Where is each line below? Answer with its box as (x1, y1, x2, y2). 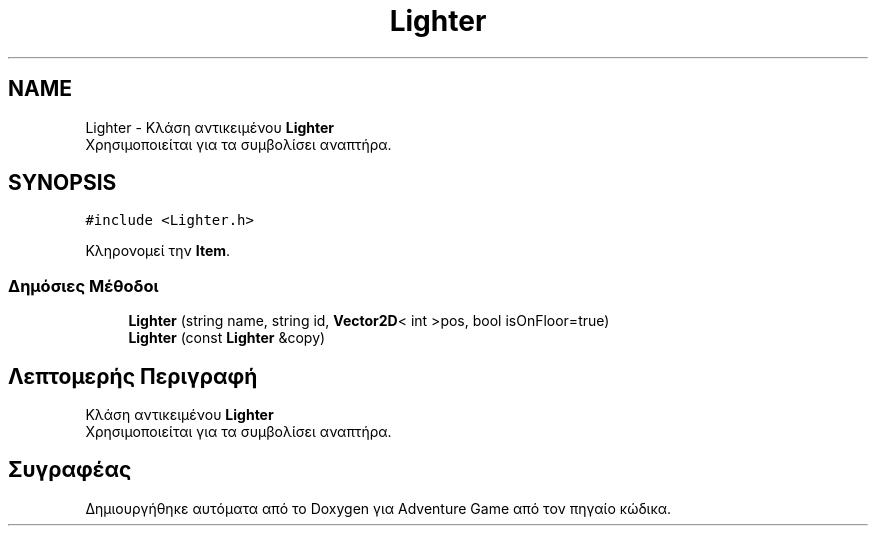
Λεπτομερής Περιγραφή (8, 363, 258, 389)
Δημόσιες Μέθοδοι (8, 275, 159, 296)
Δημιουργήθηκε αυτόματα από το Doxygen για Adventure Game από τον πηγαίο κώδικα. (85, 499, 672, 517)
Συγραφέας (8, 457, 132, 483)
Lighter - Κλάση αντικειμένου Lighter (85, 118, 335, 136)
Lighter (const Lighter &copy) (128, 329, 326, 347)
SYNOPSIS (8, 170, 117, 196)
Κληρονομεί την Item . (85, 242, 231, 260)
